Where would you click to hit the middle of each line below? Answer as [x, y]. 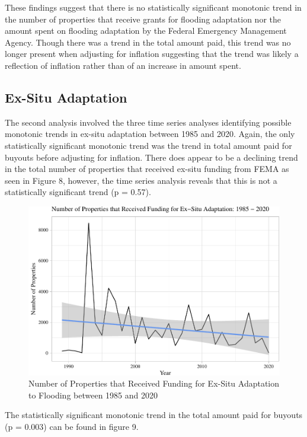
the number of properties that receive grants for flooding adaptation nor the [143, 19]
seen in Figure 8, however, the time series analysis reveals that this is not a [141, 180]
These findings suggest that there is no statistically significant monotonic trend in [153, 7]
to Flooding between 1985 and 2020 [93, 395]
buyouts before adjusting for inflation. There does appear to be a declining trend [151, 157]
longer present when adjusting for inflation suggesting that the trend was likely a [152, 54]
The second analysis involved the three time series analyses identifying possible [148, 122]
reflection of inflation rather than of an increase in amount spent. [123, 65]
